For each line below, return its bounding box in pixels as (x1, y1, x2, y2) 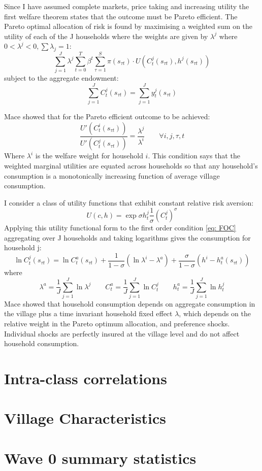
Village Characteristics (4, 408, 167, 428)
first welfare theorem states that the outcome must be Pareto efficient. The (4, 11, 238, 21)
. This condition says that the (148, 150, 240, 161)
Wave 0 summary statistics (4, 447, 196, 468)
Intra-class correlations (4, 368, 167, 389)
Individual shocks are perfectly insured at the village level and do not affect (4, 328, 240, 339)
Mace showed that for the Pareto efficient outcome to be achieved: (4, 111, 210, 122)
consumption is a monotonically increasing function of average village (4, 170, 220, 181)
